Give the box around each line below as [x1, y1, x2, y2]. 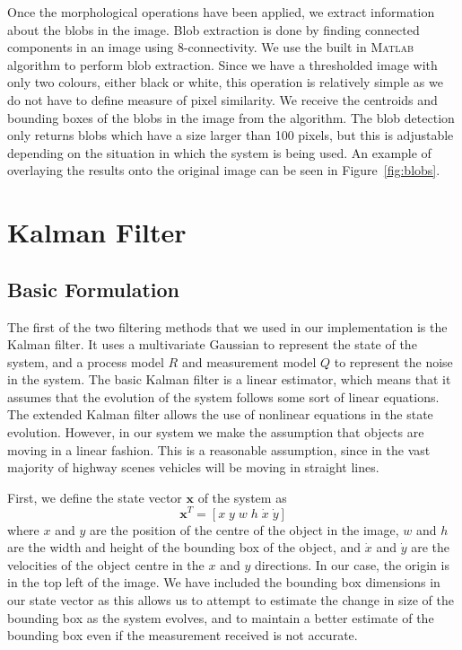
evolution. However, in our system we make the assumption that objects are [7, 423, 424, 442]
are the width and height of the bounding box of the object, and [7, 538, 362, 557]
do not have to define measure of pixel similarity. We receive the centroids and [7, 90, 438, 109]
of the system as [197, 487, 287, 506]
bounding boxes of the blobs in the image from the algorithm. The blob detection [7, 108, 455, 127]
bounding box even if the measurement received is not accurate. [7, 626, 358, 645]
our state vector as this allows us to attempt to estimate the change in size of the [7, 590, 454, 609]
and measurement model [181, 352, 317, 371]
